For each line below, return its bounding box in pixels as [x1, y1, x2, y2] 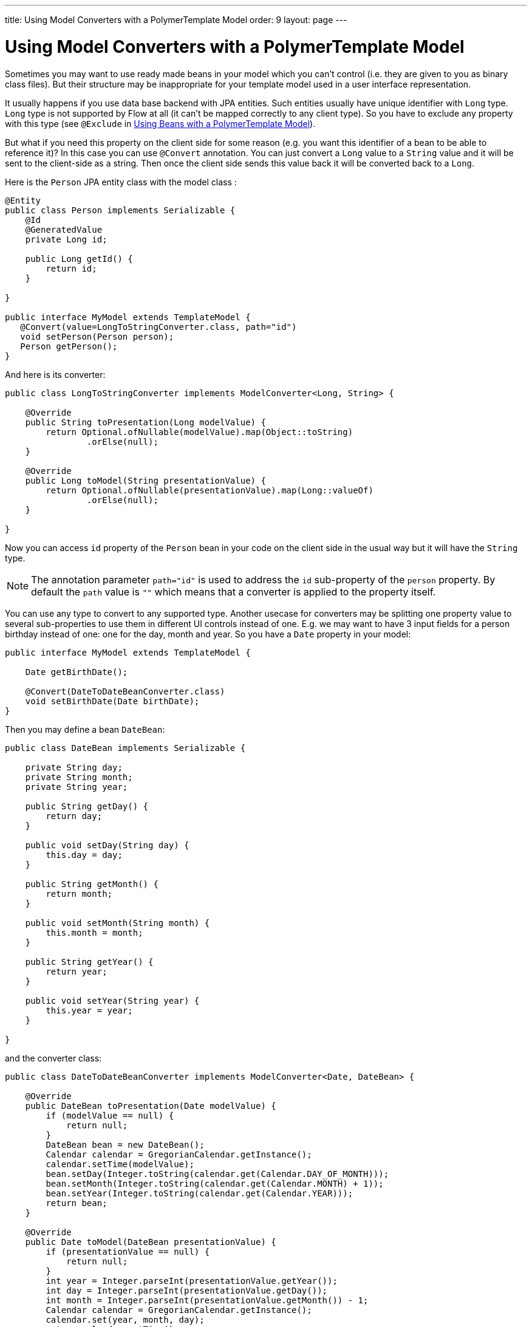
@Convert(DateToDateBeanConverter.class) [25, 686, 225, 696]
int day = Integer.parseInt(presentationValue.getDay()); [46, 1285, 328, 1295]
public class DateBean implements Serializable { [5, 742, 246, 753]
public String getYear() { [25, 956, 154, 967]
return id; [46, 263, 97, 273]
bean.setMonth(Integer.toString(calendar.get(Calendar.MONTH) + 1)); [46, 1178, 384, 1188]
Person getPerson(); [20, 341, 118, 351]
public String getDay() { [25, 801, 149, 811]
